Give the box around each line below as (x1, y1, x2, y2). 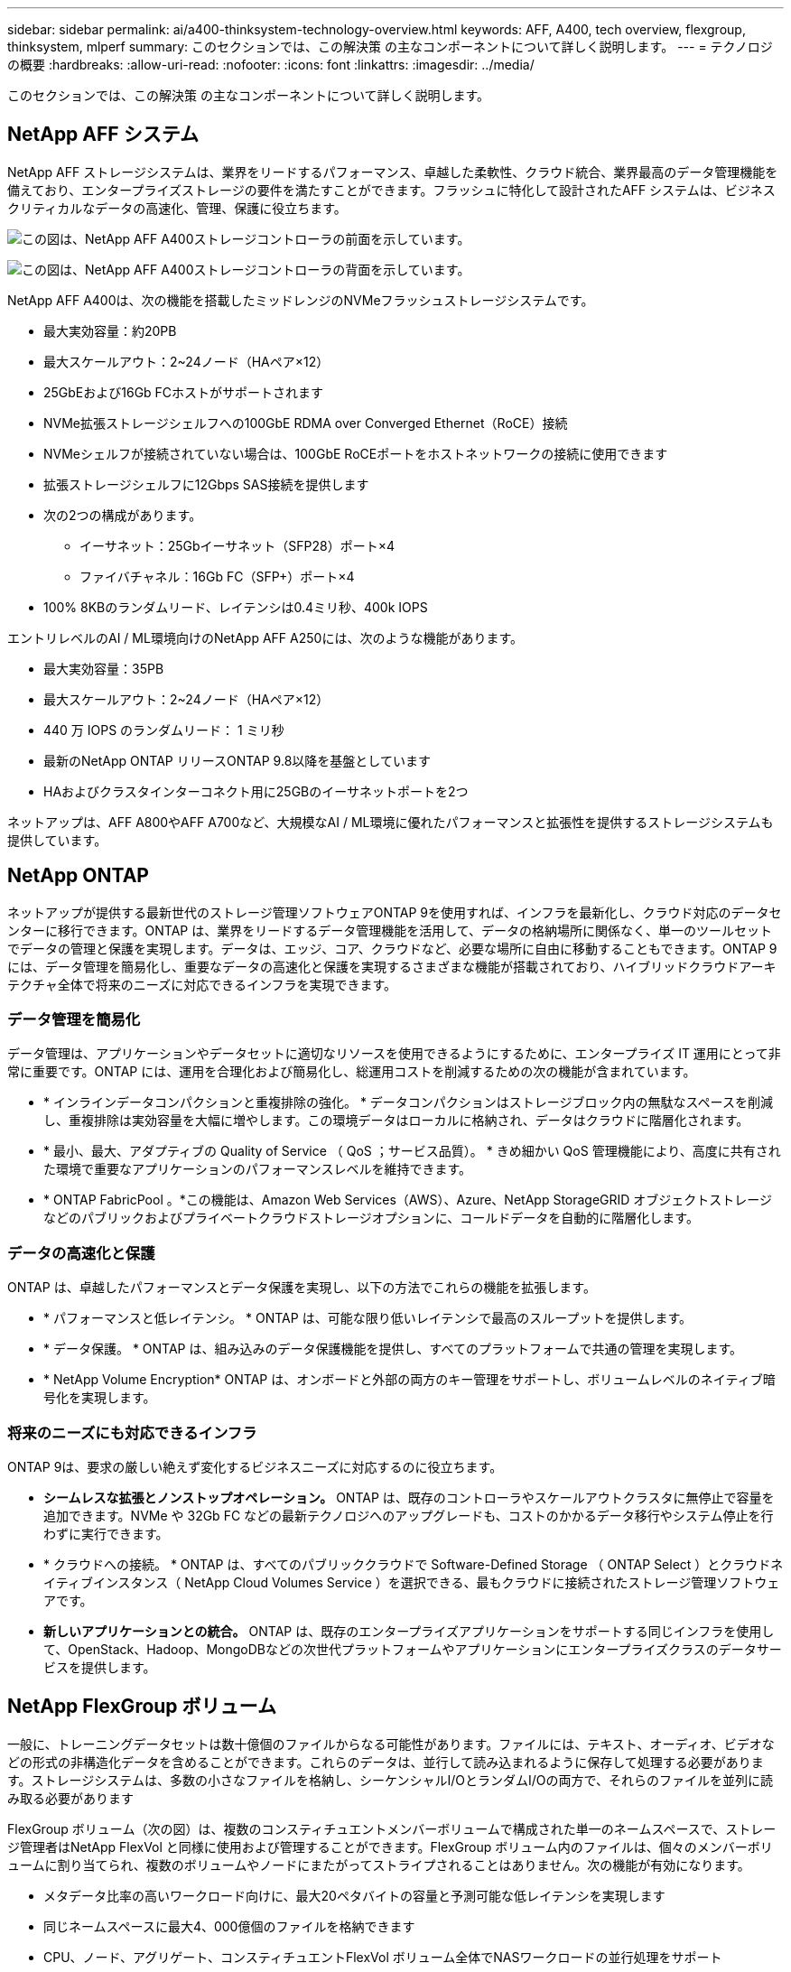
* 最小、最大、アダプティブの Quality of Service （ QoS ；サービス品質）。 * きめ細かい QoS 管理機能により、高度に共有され (43, 1143, 781, 1159)
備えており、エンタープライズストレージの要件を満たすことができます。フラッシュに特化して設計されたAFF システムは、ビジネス (7, 181, 776, 198)
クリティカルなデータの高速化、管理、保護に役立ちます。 (7, 200, 347, 216)
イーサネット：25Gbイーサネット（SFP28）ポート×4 (79, 537, 395, 553)
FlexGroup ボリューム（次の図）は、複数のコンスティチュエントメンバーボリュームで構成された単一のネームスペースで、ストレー (7, 1820, 777, 1837)
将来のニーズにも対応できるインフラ (7, 1423, 257, 1442)
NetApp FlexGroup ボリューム (7, 1695, 276, 1718)
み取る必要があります (7, 1790, 134, 1806)
